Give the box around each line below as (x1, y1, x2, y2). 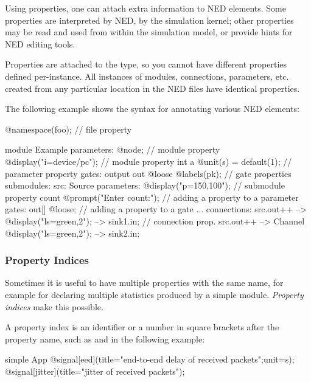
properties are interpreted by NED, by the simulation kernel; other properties (5, 13, 294, 26)
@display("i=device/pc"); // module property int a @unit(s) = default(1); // (5, 155, 292, 167)
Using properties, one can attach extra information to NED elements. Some (5, 2, 286, 14)
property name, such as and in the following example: (5, 332, 205, 345)
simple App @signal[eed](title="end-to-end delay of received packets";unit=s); (5, 353, 295, 366)
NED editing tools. (5, 37, 75, 50)
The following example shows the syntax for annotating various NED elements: (5, 102, 299, 115)
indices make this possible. (5, 300, 103, 313)
